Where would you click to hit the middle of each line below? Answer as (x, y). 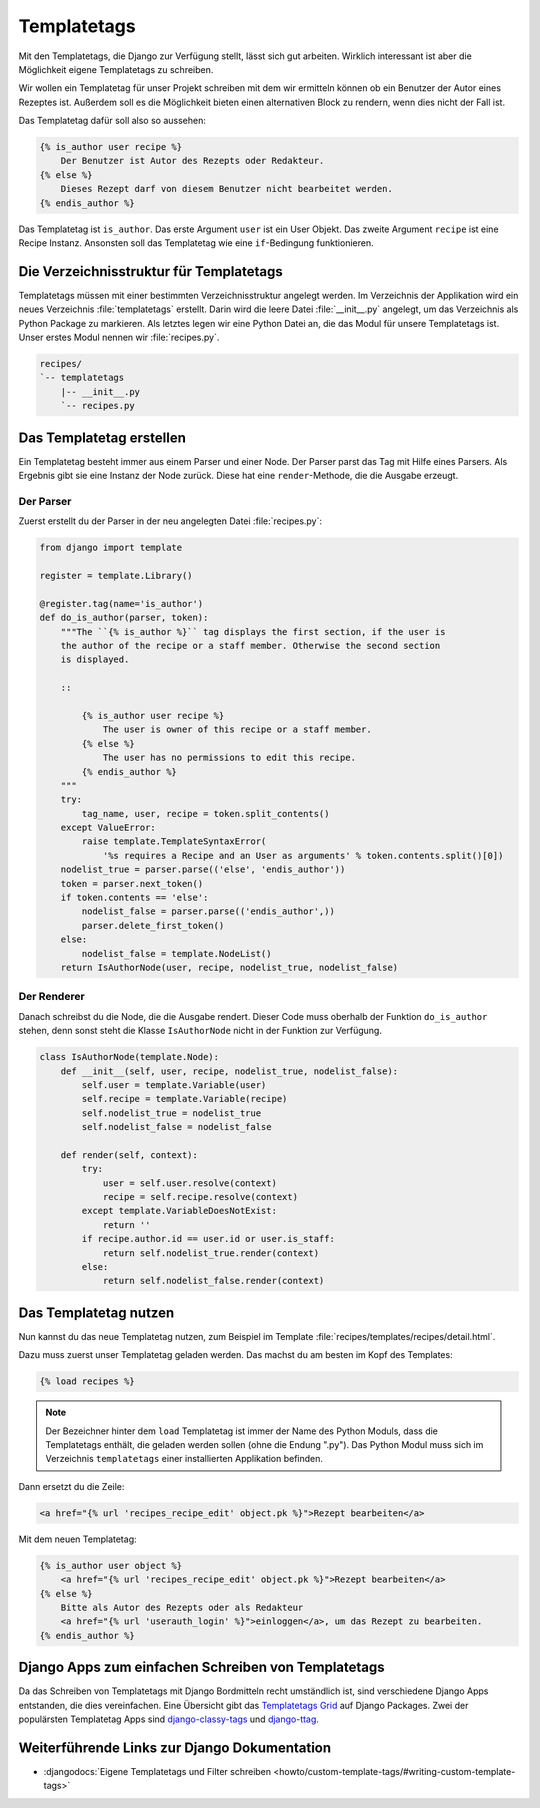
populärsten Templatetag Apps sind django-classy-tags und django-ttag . (169, 1719)
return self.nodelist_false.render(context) (213, 1281)
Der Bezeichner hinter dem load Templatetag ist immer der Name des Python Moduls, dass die (242, 1431)
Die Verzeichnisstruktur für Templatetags (151, 271)
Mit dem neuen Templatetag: (77, 1539)
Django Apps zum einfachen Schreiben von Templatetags (201, 1667)
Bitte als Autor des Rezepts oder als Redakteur (182, 1607)
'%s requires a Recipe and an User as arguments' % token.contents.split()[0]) (303, 855)
